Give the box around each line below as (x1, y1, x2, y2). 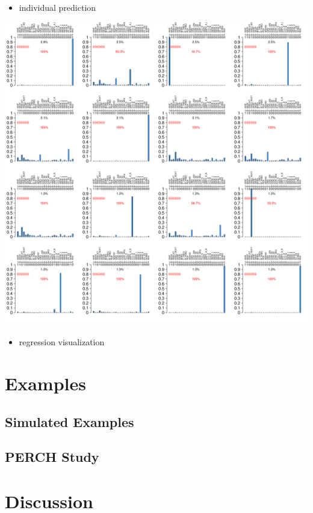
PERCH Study (5, 447, 99, 466)
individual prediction (19, 1, 96, 13)
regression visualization (19, 336, 105, 348)
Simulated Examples (5, 412, 134, 431)
